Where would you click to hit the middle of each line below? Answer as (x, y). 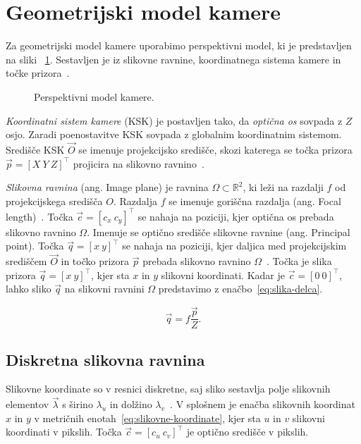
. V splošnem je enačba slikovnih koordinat (263, 404)
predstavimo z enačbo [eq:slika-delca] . (240, 289)
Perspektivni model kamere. (94, 96)
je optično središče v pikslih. (247, 432)
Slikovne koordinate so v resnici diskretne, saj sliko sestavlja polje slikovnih (168, 389)
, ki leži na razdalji (283, 187)
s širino (78, 404)
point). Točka (35, 246)
